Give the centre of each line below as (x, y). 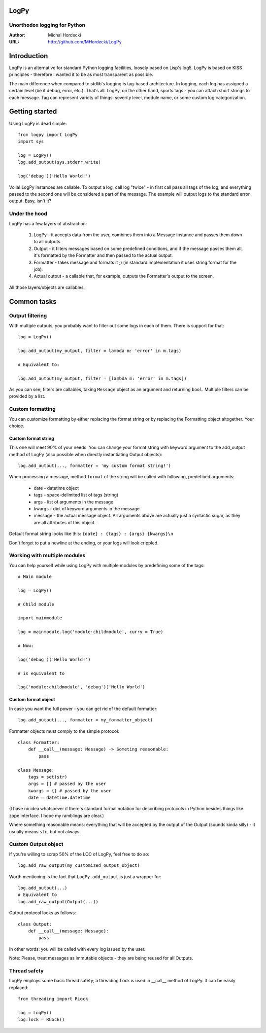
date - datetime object (56, 488)
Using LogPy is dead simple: (38, 123)
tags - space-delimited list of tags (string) (76, 495)
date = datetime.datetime (59, 798)
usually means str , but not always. (45, 831)
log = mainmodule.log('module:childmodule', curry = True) (91, 632)
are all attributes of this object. (65, 522)
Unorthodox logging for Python (47, 25)
